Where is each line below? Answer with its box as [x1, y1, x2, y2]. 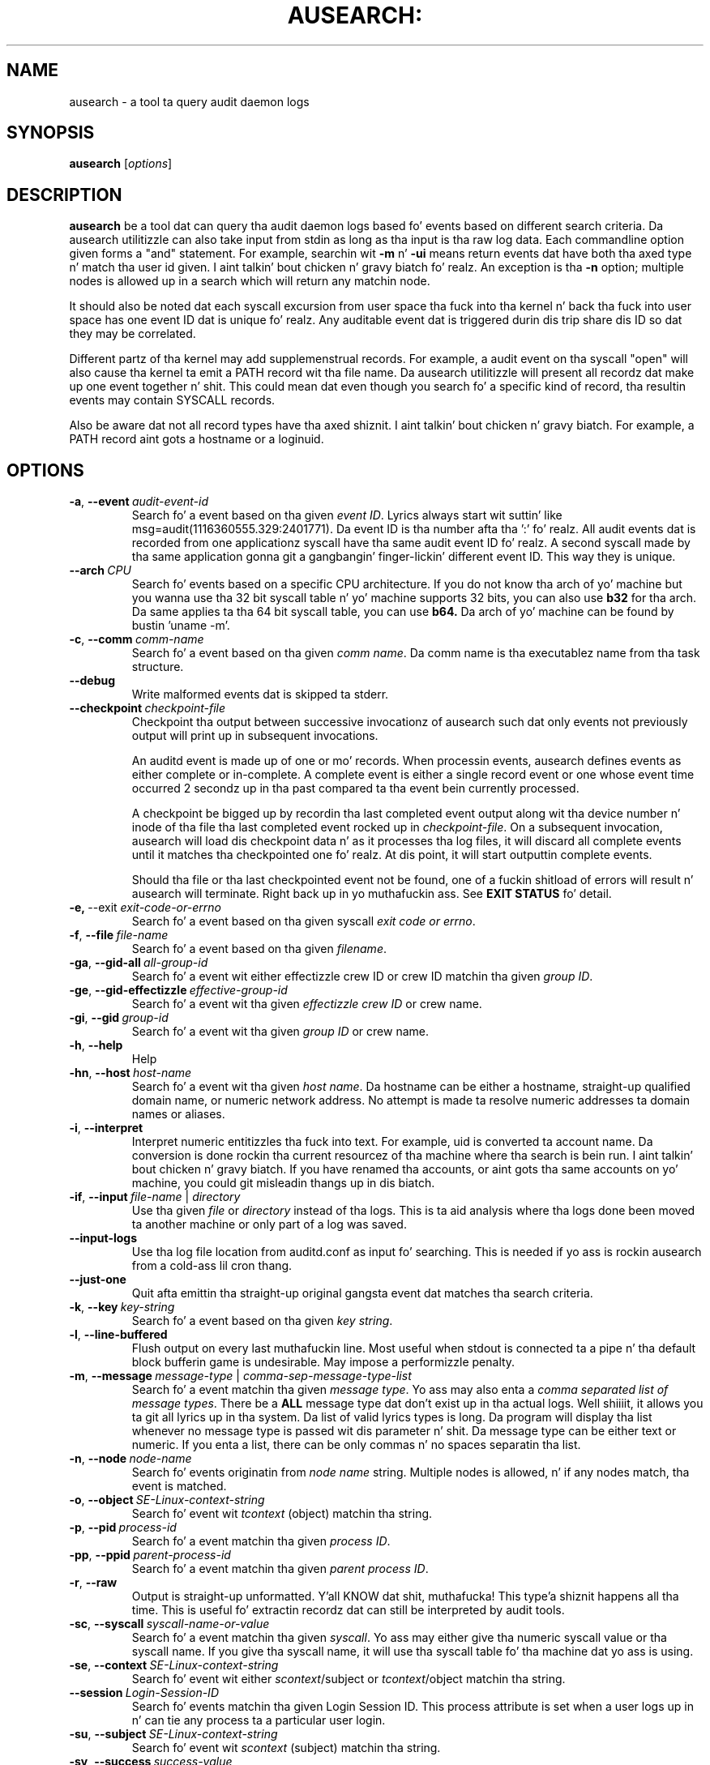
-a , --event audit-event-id [69, 494, 208, 509]
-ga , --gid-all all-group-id [69, 955, 208, 970]
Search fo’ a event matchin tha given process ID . [131, 1534, 391, 1549]
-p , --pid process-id [69, 1520, 177, 1535]
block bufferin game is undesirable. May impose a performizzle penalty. [131, 1355, 515, 1370]
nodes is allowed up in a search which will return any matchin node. [69, 274, 430, 288]
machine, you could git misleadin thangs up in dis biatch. [131, 1176, 435, 1190]
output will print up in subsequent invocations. [131, 729, 379, 743]
